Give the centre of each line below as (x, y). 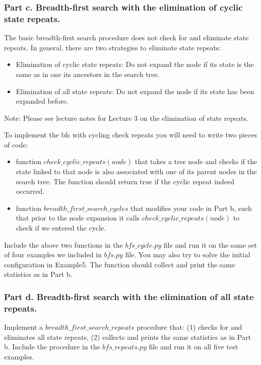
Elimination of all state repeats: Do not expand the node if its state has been (135, 91)
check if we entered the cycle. (61, 228)
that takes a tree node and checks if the (196, 161)
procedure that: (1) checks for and (189, 327)
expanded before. (42, 101)
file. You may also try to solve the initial (188, 254)
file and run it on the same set (210, 244)
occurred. (30, 191)
